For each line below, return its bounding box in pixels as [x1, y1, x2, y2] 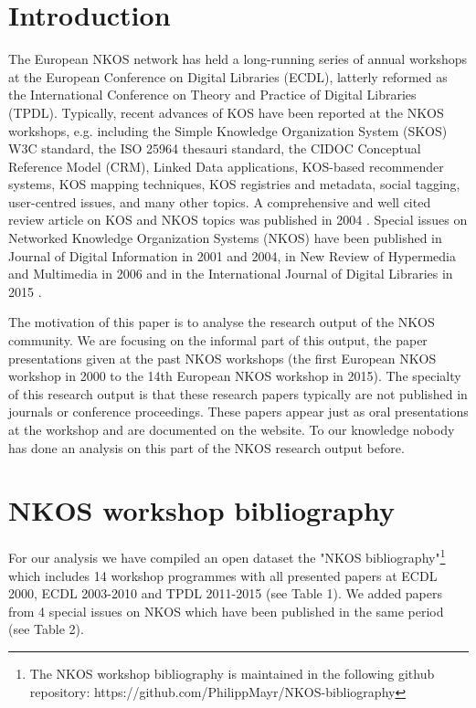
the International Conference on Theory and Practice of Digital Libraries [8, 85, 417, 104]
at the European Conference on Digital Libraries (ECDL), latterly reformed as [8, 67, 448, 86]
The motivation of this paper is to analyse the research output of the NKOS [8, 312, 435, 332]
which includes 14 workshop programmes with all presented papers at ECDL [8, 565, 438, 585]
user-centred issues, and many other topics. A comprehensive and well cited [8, 192, 431, 211]
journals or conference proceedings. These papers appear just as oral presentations [8, 402, 469, 421]
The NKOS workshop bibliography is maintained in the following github [29, 663, 435, 682]
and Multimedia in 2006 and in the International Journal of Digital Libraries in [8, 264, 453, 283]
